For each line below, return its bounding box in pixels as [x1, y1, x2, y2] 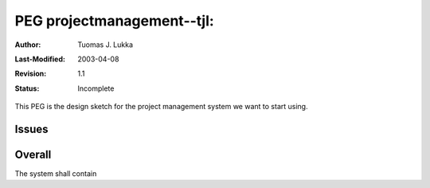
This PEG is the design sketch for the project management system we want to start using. [14, 102, 308, 112]
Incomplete [77, 84, 115, 93]
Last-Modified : [14, 54, 65, 64]
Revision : [14, 69, 47, 79]
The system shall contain [14, 169, 97, 178]
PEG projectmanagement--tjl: [14, 12, 214, 29]
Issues [14, 122, 49, 135]
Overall [14, 147, 52, 161]
